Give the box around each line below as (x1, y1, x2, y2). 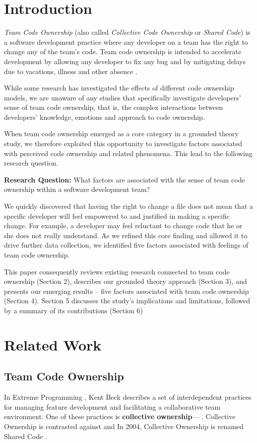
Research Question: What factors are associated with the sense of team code (4, 174, 245, 184)
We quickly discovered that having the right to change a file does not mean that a (4, 201, 253, 211)
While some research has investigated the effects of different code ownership (4, 83, 234, 93)
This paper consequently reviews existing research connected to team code (4, 266, 230, 276)
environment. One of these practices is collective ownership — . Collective (4, 411, 236, 422)
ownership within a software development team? (4, 184, 150, 194)
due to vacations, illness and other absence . (4, 66, 138, 76)
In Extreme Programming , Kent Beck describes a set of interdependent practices (4, 392, 252, 402)
